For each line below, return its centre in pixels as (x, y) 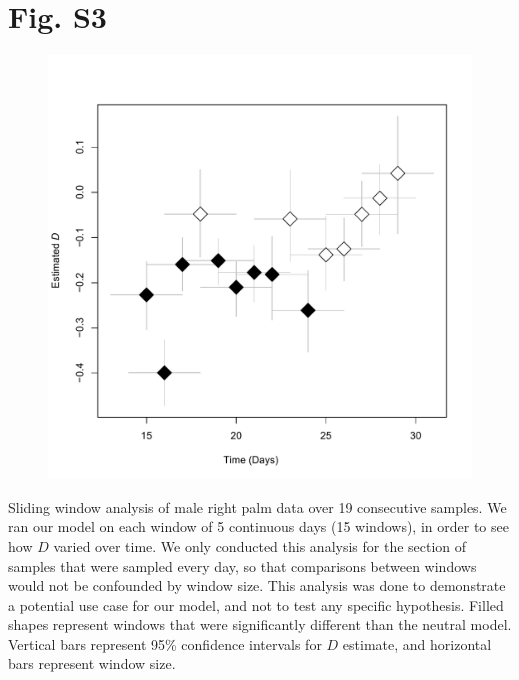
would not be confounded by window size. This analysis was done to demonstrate (257, 585)
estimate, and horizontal (417, 643)
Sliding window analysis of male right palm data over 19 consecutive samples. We (257, 506)
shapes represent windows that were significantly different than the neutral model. (260, 624)
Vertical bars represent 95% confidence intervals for (165, 643)
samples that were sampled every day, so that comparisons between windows (242, 565)
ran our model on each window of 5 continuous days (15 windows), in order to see (258, 526)
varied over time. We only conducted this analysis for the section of (260, 545)
